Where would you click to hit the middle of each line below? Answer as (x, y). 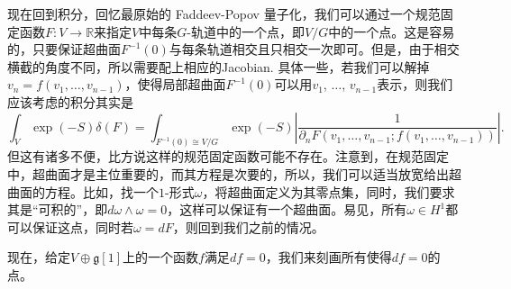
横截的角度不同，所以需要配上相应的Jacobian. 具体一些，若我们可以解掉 (219, 66)
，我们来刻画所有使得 (328, 257)
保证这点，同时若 (82, 226)
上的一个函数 (160, 257)
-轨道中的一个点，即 (246, 31)
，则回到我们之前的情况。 (248, 226)
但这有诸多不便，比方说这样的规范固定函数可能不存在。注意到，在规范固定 (228, 156)
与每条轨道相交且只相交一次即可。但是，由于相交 (314, 49)
